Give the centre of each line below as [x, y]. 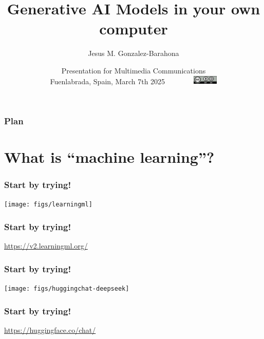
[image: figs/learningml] [48, 205]
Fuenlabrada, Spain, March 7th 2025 [108, 81]
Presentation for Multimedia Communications [134, 70]
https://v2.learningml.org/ [46, 246]
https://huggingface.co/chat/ [50, 330]
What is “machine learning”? [109, 157]
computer [134, 29]
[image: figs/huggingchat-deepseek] [67, 289]
